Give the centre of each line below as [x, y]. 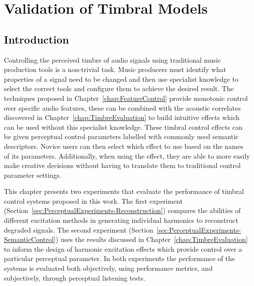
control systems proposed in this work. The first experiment [94, 201]
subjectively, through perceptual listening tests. [75, 277]
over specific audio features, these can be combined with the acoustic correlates [122, 107]
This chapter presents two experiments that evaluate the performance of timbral [124, 191]
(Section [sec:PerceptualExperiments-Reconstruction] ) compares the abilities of [122, 210]
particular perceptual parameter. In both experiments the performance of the [119, 258]
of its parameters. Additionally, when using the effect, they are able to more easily [127, 155]
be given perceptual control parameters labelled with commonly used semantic [121, 136]
